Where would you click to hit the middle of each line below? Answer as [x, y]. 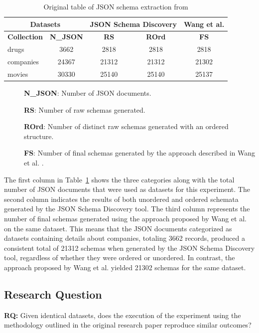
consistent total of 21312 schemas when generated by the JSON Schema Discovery [129, 248]
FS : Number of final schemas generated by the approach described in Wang [139, 153]
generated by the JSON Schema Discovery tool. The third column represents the [127, 209]
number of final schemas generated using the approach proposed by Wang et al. [125, 218]
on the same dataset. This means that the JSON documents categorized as [118, 228]
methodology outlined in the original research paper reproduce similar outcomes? [128, 325]
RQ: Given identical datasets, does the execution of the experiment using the [123, 315]
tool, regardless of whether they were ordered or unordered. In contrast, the [120, 257]
